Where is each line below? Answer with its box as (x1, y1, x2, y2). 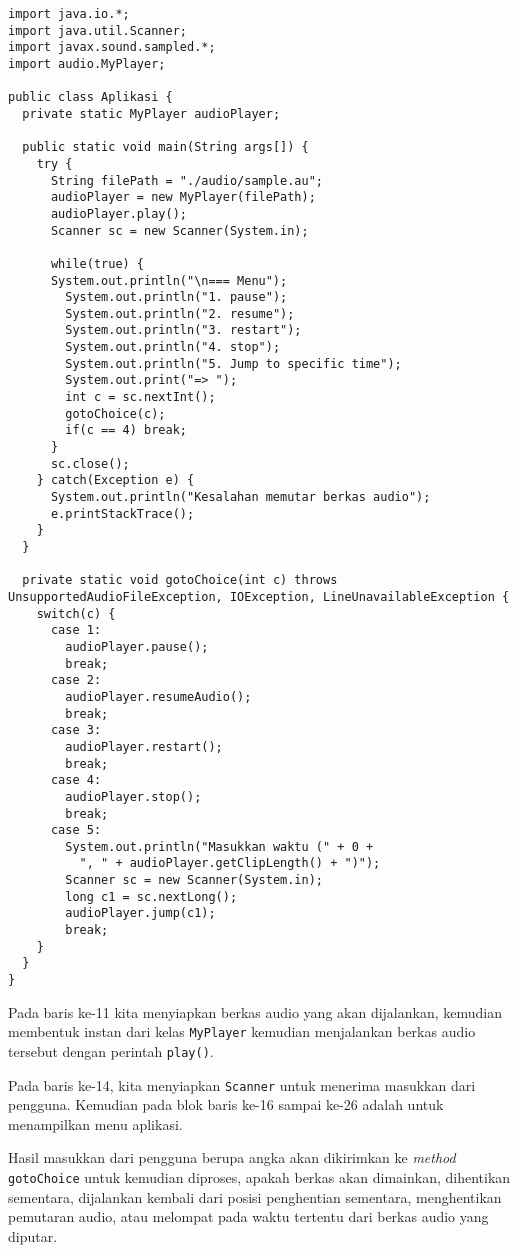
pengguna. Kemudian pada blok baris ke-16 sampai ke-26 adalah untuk (8, 1094, 444, 1115)
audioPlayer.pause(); (65, 639, 209, 654)
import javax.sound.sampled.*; (8, 40, 216, 55)
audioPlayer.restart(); (65, 739, 223, 754)
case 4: (50, 773, 102, 788)
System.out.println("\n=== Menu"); (50, 273, 288, 288)
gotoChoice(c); (65, 406, 166, 421)
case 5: (50, 823, 102, 838)
